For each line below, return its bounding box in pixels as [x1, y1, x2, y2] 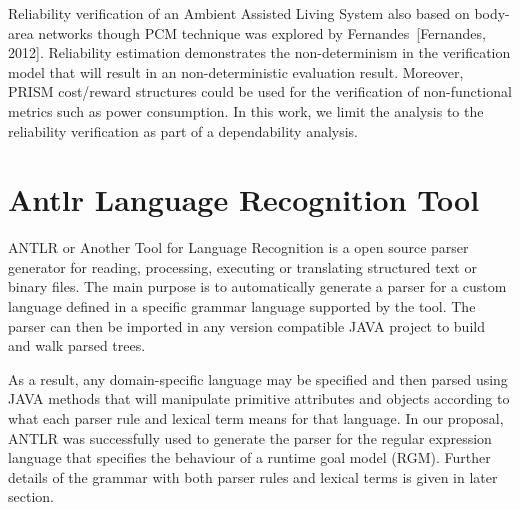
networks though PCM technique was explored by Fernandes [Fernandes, [38, 22, 486, 43]
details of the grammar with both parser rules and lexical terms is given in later [8, 466, 498, 487]
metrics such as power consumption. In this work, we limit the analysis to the [8, 100, 484, 121]
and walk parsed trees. [8, 335, 146, 356]
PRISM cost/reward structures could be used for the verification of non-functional [8, 81, 512, 102]
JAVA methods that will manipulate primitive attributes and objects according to [8, 388, 510, 409]
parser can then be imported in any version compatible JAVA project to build [8, 315, 485, 336]
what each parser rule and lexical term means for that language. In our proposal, [8, 408, 504, 429]
